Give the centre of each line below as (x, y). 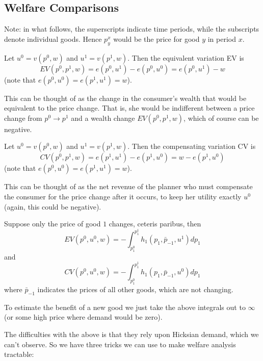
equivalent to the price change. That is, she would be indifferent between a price (129, 108)
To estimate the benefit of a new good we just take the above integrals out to (125, 307)
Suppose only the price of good (52, 224)
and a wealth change (103, 118)
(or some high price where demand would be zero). (83, 317)
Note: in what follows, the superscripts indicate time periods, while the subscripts (132, 29)
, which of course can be (221, 118)
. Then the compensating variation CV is (192, 146)
